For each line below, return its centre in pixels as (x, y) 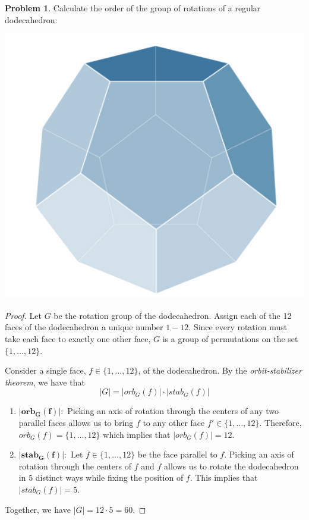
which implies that (137, 434)
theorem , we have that (45, 382)
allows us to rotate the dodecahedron (231, 466)
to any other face (174, 422)
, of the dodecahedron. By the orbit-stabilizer (220, 370)
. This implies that (224, 477)
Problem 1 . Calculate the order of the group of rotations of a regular (133, 8)
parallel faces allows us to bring (76, 422)
